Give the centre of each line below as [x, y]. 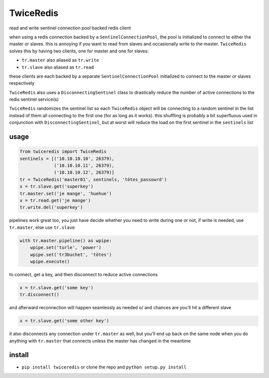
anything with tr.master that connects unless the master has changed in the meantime [100, 341]
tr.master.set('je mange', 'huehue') [66, 193]
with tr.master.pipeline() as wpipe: [66, 240]
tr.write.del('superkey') [51, 207]
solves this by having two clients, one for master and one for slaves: [79, 51]
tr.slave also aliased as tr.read [58, 67]
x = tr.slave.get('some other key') [65, 321]
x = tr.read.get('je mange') [55, 200]
